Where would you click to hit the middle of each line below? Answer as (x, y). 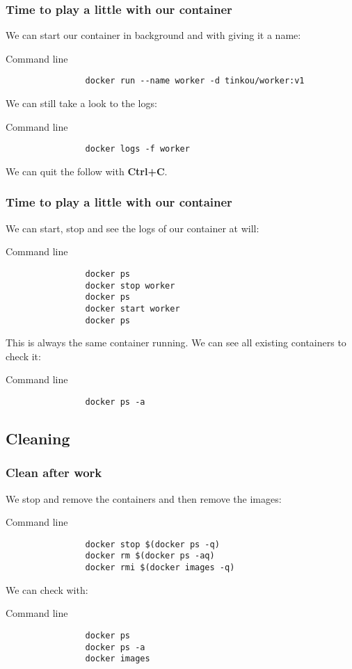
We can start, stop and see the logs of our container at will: (133, 228)
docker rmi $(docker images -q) (160, 568)
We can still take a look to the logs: (81, 103)
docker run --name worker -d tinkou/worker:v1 (195, 81)
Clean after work (54, 473)
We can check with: (47, 589)
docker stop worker (130, 285)
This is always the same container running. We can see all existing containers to (176, 342)
